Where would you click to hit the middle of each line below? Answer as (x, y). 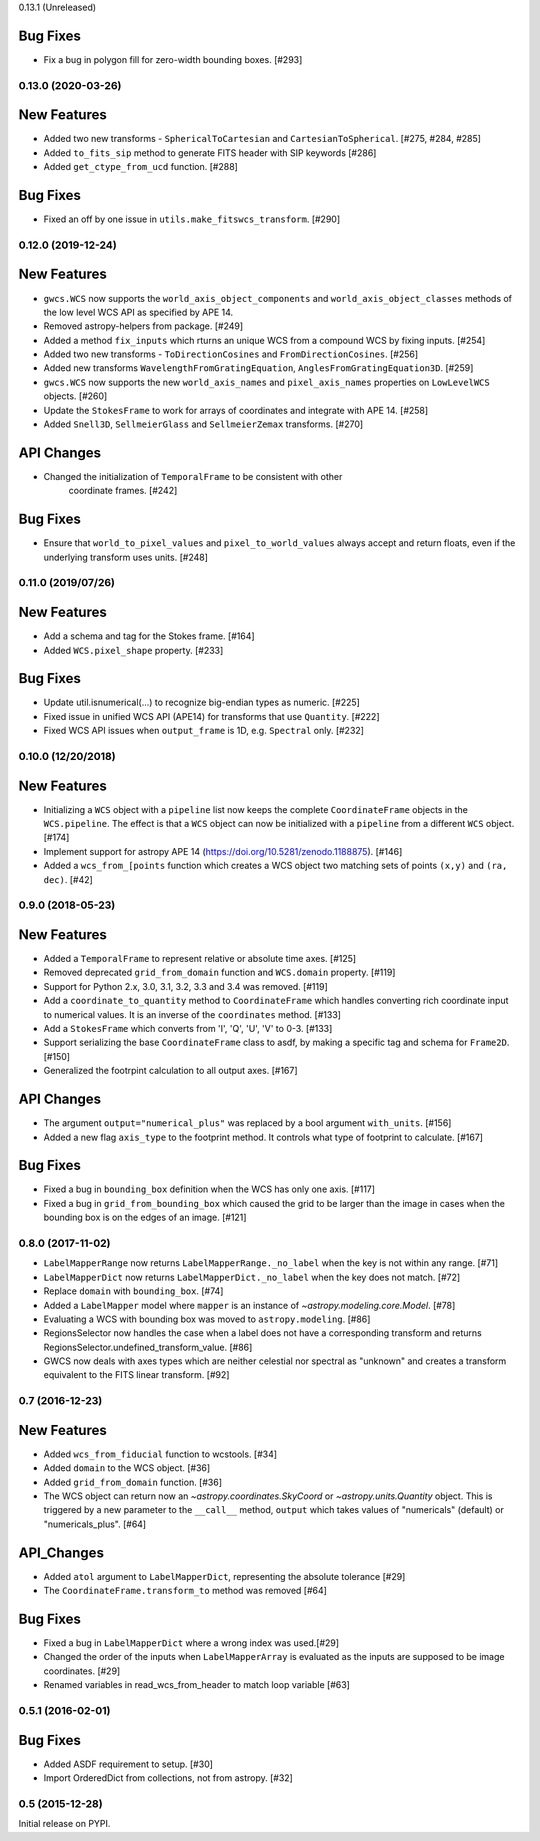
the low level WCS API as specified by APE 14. (138, 312)
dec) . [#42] (68, 879)
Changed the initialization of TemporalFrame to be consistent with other (193, 476)
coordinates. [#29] (82, 1671)
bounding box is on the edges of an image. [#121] (145, 1217)
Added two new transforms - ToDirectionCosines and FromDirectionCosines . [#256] (231, 354)
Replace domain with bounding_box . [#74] (133, 1291)
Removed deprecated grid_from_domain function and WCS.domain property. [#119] (219, 972)
